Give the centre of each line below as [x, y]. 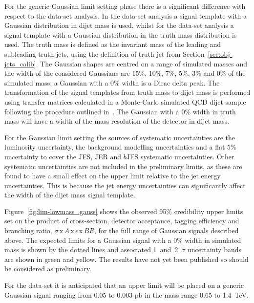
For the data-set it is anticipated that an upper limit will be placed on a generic [124, 285]
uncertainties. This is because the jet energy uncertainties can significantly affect [125, 185]
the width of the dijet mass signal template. [70, 195]
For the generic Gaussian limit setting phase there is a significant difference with [125, 6]
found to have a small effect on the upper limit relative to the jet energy [113, 176]
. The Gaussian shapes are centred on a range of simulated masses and [142, 63]
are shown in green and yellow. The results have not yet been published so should [127, 259]
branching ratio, [28, 230]
